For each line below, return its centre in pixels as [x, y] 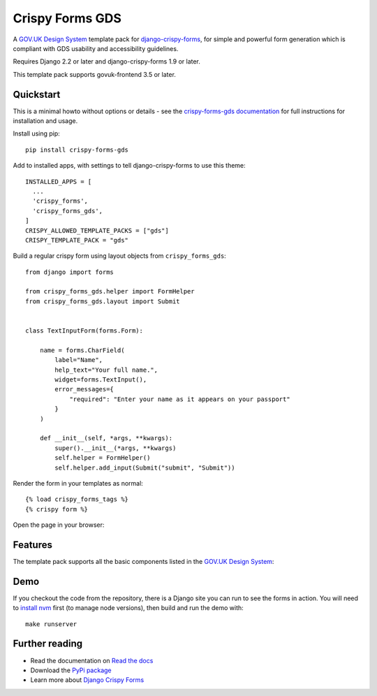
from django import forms [70, 272]
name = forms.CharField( [82, 350]
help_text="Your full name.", [106, 370]
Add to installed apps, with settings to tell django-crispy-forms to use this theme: [129, 166]
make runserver [51, 624]
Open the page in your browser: [59, 525]
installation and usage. [45, 121]
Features [32, 545]
